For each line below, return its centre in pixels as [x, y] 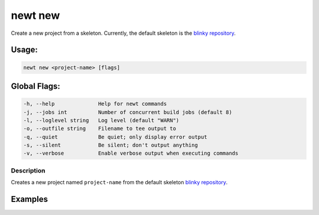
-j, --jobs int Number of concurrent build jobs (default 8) [128, 112]
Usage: [25, 50]
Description [28, 170]
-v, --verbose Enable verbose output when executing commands [131, 153]
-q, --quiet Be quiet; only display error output [115, 137]
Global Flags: [35, 86]
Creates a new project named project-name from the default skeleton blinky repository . [119, 183]
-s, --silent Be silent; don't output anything [110, 145]
